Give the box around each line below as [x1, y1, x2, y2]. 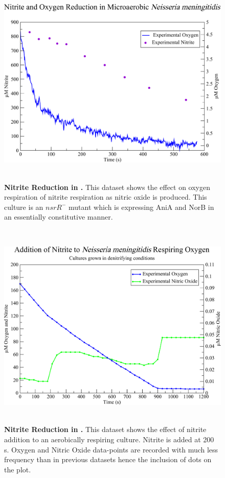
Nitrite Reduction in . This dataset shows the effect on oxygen [4, 181, 211, 192]
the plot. [4, 464, 31, 474]
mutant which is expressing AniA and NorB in [69, 201, 214, 212]
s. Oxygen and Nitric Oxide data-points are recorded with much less [4, 444, 218, 455]
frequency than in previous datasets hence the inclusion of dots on [4, 454, 212, 465]
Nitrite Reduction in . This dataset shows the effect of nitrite [4, 424, 207, 435]
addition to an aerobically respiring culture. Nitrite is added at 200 [4, 434, 214, 445]
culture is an [4, 201, 43, 212]
